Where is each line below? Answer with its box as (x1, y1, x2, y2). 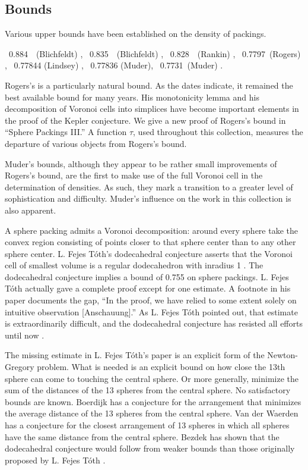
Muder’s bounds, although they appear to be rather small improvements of (5, 157, 277, 170)
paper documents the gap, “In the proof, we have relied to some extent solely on (5, 294, 297, 306)
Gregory (5, 361, 34, 373)
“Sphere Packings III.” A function (5, 126, 127, 138)
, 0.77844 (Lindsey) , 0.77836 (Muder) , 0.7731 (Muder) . (5, 59, 223, 71)
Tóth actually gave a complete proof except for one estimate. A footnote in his (5, 282, 291, 294)
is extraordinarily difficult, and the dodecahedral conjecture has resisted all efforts (5, 317, 303, 330)
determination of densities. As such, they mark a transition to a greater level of (5, 180, 293, 193)
